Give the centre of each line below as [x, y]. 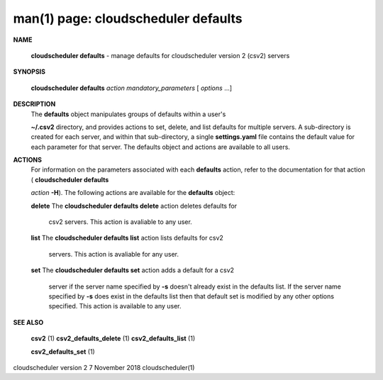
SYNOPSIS [29, 72]
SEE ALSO [28, 322]
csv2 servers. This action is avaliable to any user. [121, 222]
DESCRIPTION [34, 104]
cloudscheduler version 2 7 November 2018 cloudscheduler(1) [104, 367]
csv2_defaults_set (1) [63, 352]
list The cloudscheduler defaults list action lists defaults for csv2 [127, 238]
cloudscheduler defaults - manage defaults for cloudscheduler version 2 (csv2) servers [160, 55]
